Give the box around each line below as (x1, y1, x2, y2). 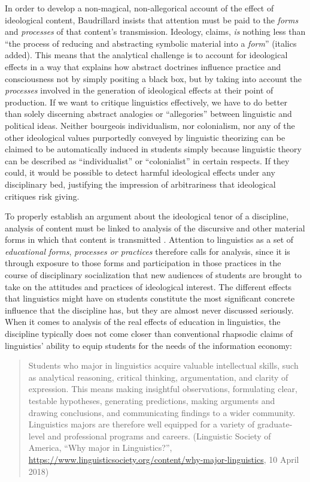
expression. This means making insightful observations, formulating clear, (28, 382, 297, 395)
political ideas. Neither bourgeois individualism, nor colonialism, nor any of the (5, 119, 295, 131)
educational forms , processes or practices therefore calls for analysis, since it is (5, 245, 290, 257)
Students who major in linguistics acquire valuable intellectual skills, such (28, 359, 299, 372)
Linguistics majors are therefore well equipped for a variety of (28, 418, 255, 430)
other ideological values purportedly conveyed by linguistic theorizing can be (5, 131, 285, 143)
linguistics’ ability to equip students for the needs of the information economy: (5, 339, 292, 351)
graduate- (257, 418, 293, 430)
